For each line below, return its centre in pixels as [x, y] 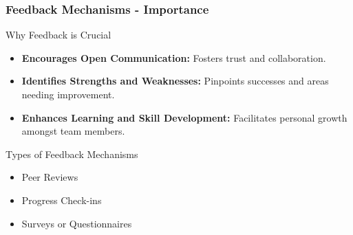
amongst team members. [73, 131]
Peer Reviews [50, 177]
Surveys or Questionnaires [77, 223]
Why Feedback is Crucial [58, 35]
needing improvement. [68, 94]
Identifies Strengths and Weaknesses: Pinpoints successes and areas [175, 81]
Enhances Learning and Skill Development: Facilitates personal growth [184, 117]
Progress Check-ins [62, 200]
